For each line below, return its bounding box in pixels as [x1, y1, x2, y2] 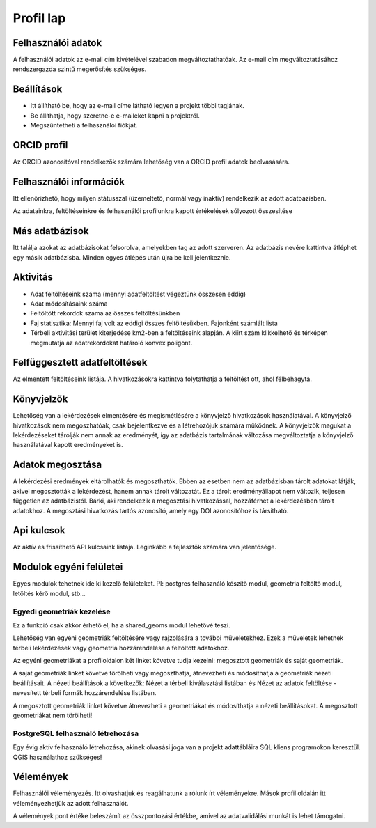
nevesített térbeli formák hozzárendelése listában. [13, 689, 157, 697]
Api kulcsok [13, 524, 65, 536]
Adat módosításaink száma [30, 299, 108, 308]
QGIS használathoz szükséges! [13, 753, 102, 761]
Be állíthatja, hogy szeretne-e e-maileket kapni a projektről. [30, 111, 200, 120]
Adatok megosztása [13, 459, 102, 471]
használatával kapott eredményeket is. [13, 441, 123, 449]
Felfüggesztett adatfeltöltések [13, 357, 148, 368]
